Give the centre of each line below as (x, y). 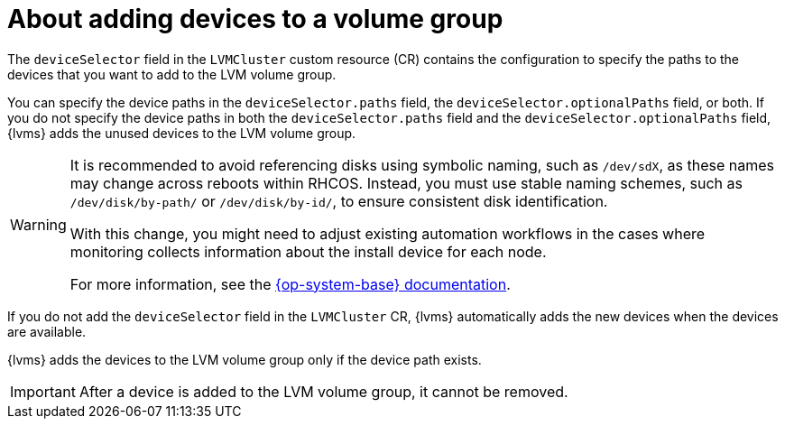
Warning (38, 224)
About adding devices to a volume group (255, 19)
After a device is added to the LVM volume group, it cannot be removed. (323, 391)
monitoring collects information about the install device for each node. (308, 251)
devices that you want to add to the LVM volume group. (172, 74)
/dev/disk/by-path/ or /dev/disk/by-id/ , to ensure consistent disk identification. (339, 201)
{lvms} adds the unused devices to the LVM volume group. (182, 133)
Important (43, 391)
